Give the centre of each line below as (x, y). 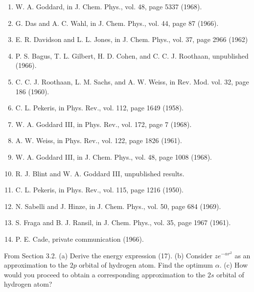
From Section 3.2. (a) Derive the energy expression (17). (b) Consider (108, 255)
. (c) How (234, 265)
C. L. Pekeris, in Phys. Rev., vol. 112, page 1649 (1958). (99, 108)
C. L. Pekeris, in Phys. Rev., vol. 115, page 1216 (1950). (99, 190)
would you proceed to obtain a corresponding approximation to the (105, 274)
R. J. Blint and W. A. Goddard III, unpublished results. (100, 173)
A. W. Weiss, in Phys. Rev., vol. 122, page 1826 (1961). (99, 140)
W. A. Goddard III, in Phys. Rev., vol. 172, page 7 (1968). (104, 124)
